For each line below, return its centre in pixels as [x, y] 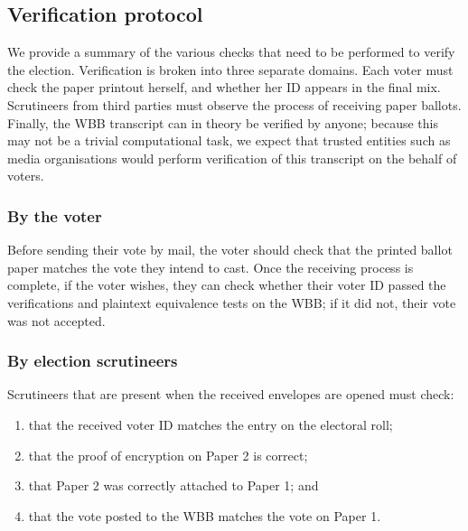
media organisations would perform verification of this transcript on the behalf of [232, 158]
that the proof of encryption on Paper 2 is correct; [168, 455]
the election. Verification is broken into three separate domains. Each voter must [230, 69]
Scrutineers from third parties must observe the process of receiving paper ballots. [234, 104]
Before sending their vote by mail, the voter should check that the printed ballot [230, 250]
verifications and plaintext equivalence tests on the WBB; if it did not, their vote [232, 302]
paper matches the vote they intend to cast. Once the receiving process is [211, 267]
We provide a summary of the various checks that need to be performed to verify [231, 52]
